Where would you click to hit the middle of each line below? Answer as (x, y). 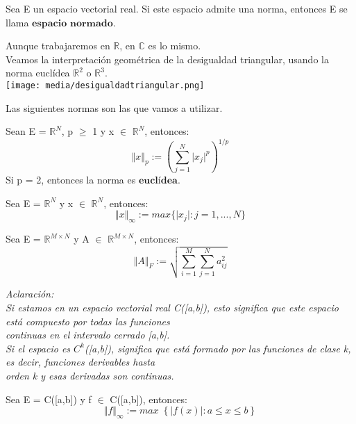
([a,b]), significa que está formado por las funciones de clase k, (218, 348)
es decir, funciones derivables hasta (80, 362)
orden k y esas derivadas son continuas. (90, 375)
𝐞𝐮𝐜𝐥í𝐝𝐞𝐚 (158, 181)
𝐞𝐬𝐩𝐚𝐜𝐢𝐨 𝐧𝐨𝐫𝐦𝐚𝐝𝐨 (73, 23)
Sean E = (26, 131)
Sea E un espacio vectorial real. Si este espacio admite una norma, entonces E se (177, 8)
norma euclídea (38, 73)
